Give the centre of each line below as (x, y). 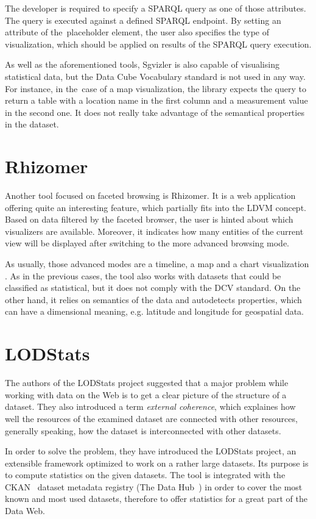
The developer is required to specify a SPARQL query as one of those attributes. (156, 8)
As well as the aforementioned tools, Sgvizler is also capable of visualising (142, 64)
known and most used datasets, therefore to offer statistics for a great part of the (156, 499)
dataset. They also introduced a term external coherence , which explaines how (150, 406)
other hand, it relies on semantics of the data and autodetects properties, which (153, 299)
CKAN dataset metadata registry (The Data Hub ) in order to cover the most (154, 486)
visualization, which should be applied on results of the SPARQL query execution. (158, 44)
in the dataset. (32, 124)
